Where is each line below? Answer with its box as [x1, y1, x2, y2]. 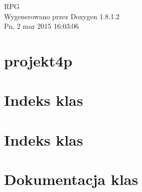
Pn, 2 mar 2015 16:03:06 [4, 21, 79, 31]
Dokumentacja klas [4, 169, 138, 189]
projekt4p [4, 50, 73, 71]
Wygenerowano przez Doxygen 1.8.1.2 [4, 11, 120, 21]
